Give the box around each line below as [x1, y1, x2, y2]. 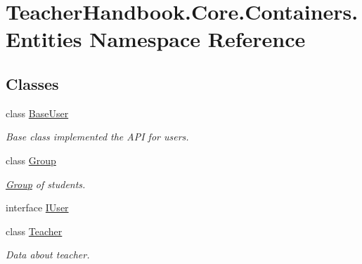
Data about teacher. [6, 247, 90, 262]
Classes [6, 72, 59, 94]
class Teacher [6, 223, 63, 238]
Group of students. [6, 176, 86, 191]
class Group [6, 152, 56, 167]
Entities [6, 25, 82, 53]
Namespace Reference [89, 25, 306, 53]
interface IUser [6, 200, 69, 215]
